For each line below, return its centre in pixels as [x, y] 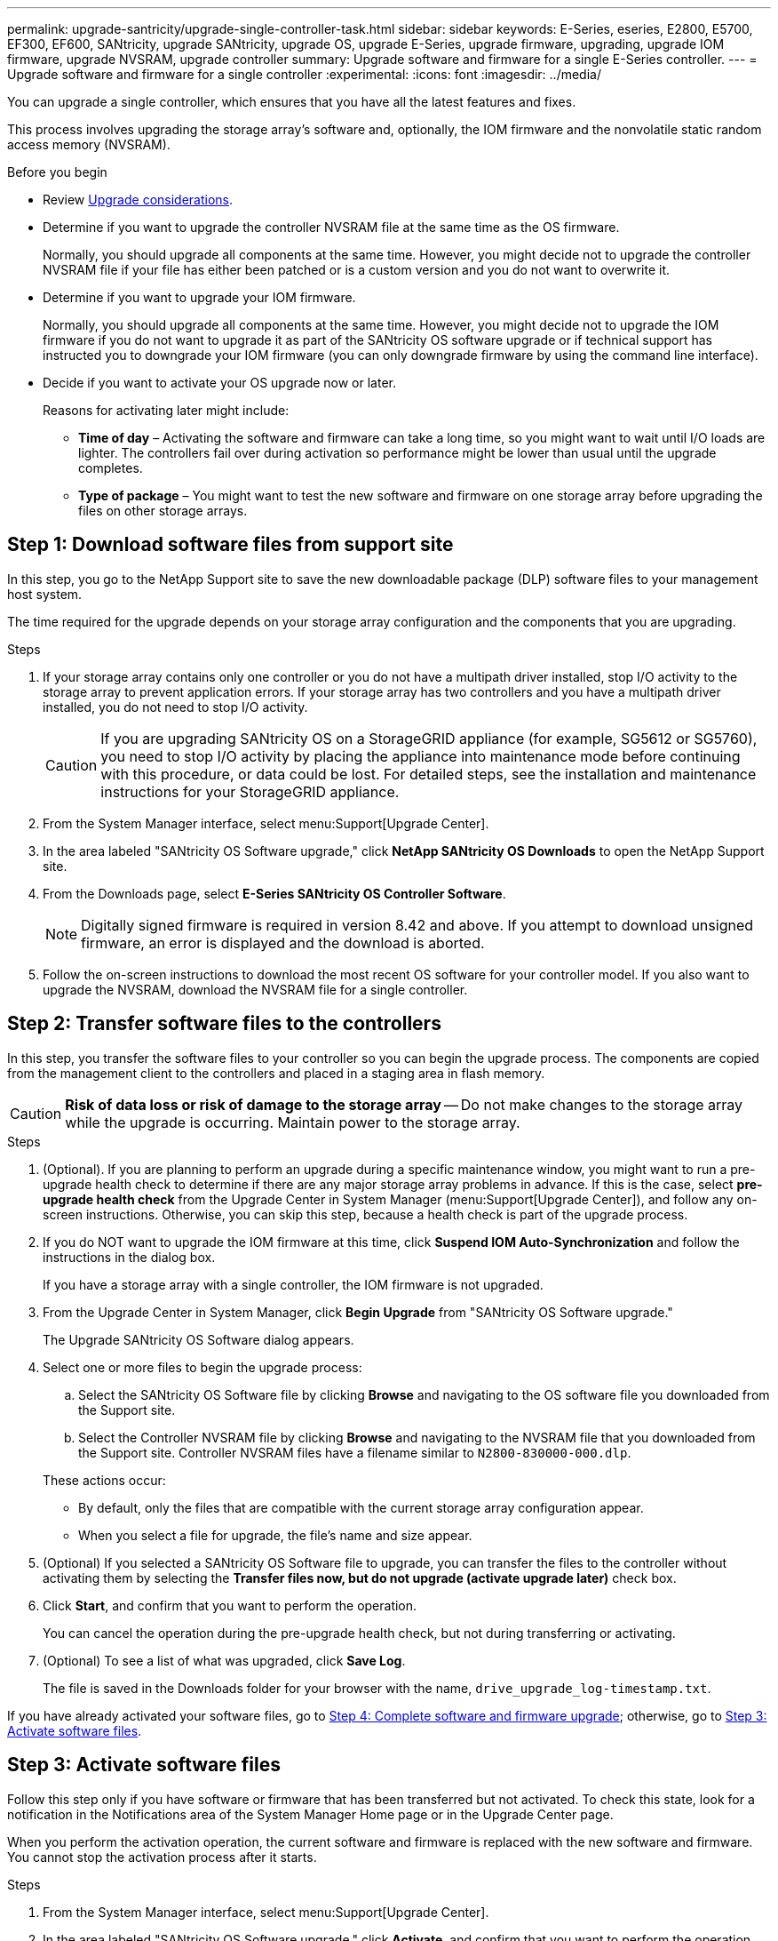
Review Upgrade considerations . [138, 200]
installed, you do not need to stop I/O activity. [175, 707]
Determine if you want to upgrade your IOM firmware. [199, 297]
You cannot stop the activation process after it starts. [162, 1857]
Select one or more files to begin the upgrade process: [202, 1367]
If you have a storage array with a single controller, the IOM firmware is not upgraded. [293, 1284]
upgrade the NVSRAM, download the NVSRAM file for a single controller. [255, 989]
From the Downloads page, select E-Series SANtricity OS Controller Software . [274, 893]
